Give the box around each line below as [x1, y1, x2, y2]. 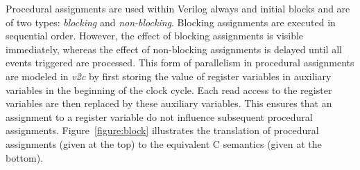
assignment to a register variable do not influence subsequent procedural [6, 109, 313, 124]
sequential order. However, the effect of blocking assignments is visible [6, 28, 304, 43]
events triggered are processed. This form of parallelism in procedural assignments [6, 55, 354, 70]
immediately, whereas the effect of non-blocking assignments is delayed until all [6, 41, 342, 56]
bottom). [6, 150, 44, 164]
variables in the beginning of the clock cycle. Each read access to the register [6, 82, 332, 97]
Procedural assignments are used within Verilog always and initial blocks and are [6, 1, 350, 15]
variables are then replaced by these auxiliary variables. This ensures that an [6, 96, 332, 111]
